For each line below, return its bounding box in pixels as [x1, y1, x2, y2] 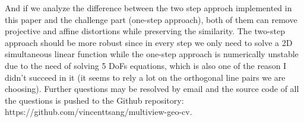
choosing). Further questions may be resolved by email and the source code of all [5, 83, 299, 95]
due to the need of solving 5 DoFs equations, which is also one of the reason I [5, 59, 287, 71]
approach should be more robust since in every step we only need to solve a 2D [5, 36, 293, 48]
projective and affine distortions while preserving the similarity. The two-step [5, 25, 285, 37]
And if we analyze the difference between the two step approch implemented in [5, 2, 292, 14]
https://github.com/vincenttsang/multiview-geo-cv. [5, 105, 192, 118]
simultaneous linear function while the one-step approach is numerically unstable [5, 48, 299, 60]
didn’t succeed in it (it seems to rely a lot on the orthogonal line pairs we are [5, 71, 286, 83]
